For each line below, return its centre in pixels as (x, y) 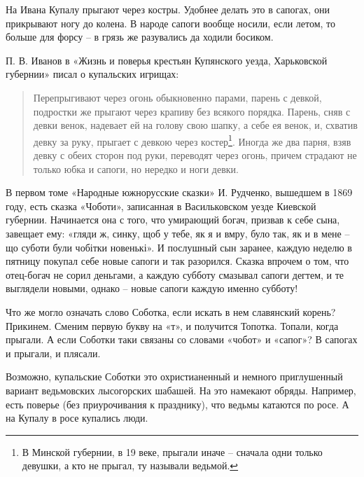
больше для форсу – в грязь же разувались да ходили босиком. (140, 37)
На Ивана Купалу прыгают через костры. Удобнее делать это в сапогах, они (168, 9)
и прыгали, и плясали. (53, 353)
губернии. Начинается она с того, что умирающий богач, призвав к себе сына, (173, 220)
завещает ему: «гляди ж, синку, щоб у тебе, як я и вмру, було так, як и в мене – (178, 233)
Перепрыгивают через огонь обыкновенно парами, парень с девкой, (177, 97)
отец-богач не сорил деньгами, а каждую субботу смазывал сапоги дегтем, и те (175, 274)
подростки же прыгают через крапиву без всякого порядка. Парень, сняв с (192, 111)
